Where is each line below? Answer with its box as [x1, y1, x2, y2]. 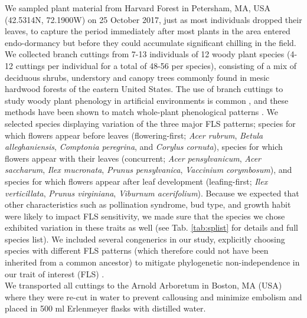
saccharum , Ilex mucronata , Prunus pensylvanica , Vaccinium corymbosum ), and [5, 163, 292, 176]
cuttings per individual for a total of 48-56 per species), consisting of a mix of [15, 59, 297, 71]
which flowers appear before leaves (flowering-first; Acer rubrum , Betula [5, 129, 263, 141]
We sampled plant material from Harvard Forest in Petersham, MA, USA [5, 2, 271, 14]
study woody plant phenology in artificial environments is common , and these [5, 94, 289, 106]
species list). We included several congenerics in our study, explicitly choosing [5, 232, 285, 245]
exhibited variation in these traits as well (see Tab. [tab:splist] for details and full [5, 221, 298, 234]
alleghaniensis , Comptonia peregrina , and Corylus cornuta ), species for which [5, 140, 283, 153]
